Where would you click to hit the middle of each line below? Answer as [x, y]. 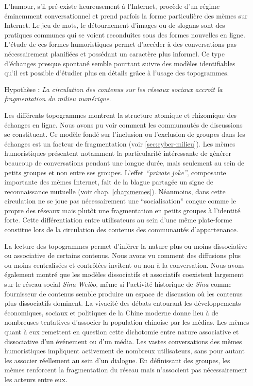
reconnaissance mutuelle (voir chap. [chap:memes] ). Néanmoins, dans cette [115, 191]
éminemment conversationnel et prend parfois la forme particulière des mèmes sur [126, 15]
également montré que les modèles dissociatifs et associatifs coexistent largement [124, 274]
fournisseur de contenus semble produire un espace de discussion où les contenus [124, 293]
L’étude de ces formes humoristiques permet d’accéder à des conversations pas [121, 44]
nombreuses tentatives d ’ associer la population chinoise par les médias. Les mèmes [127, 322]
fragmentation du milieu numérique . [58, 99]
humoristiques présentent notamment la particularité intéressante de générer [118, 153]
